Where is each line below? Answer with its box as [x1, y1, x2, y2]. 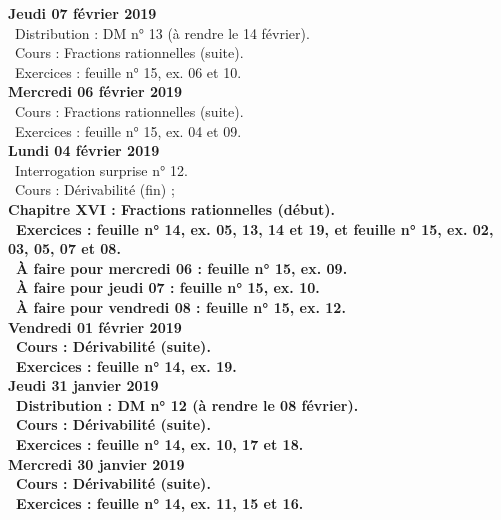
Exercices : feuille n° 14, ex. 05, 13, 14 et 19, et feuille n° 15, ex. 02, [16, 218, 494, 239]
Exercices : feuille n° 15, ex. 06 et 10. [14, 61, 242, 82]
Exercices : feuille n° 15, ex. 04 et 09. [14, 120, 242, 141]
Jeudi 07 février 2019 [8, 3, 157, 23]
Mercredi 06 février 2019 [8, 81, 183, 102]
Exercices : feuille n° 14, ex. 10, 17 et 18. [16, 434, 304, 455]
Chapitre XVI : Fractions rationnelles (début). [8, 198, 335, 219]
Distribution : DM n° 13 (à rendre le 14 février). [14, 22, 310, 43]
